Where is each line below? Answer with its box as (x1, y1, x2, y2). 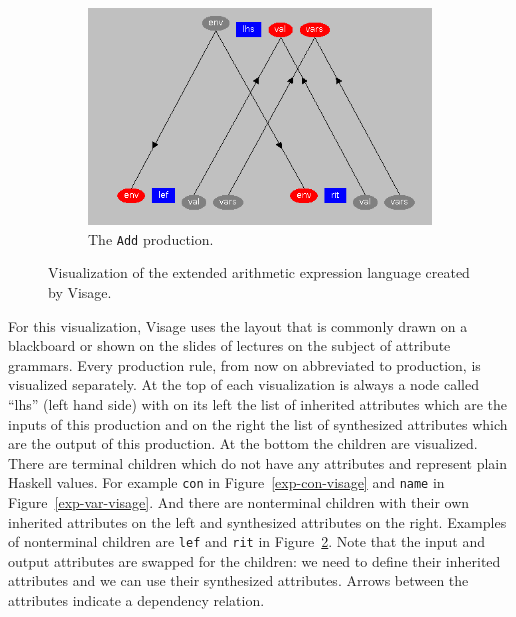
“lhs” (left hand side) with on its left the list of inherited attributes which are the (8, 393, 508, 414)
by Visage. (48, 282, 112, 302)
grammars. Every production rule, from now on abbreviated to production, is (8, 354, 481, 375)
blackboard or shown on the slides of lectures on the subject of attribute (8, 335, 451, 356)
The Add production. (88, 228, 214, 249)
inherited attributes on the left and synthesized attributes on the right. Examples (8, 511, 507, 532)
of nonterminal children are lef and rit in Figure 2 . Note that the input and (8, 531, 486, 552)
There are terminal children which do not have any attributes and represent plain (8, 452, 507, 473)
